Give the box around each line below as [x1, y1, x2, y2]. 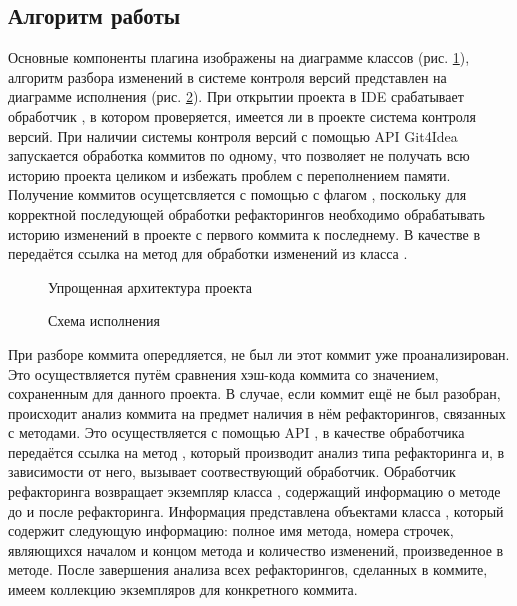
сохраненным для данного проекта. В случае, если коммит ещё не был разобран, [8, 383, 501, 404]
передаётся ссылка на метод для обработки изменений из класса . [8, 243, 408, 264]
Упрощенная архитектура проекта [48, 276, 252, 297]
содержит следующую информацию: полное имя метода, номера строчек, [8, 520, 454, 541]
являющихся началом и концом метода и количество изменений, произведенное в [8, 539, 504, 560]
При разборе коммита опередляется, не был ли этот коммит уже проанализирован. [8, 343, 510, 364]
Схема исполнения [48, 310, 160, 331]
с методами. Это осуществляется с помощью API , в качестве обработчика [8, 422, 465, 443]
